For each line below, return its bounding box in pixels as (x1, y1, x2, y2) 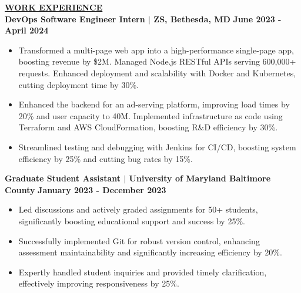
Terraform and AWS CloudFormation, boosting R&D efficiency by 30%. (18, 121, 278, 133)
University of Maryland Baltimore (129, 172, 271, 184)
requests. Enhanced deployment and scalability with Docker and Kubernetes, (18, 66, 296, 79)
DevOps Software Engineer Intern (5, 12, 145, 25)
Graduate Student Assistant (5, 172, 121, 184)
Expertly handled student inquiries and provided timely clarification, (18, 265, 267, 278)
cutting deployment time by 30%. (18, 78, 139, 90)
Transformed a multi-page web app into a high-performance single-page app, (18, 43, 294, 56)
